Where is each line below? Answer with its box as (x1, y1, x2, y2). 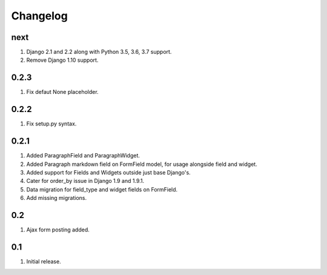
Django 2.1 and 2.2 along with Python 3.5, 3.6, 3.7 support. (26, 48, 172, 56)
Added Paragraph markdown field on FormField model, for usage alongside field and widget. (26, 161, 257, 168)
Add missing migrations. (26, 194, 87, 202)
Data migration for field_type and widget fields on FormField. (26, 185, 178, 193)
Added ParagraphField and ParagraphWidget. (26, 152, 140, 159)
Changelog (11, 9, 68, 22)
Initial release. (26, 257, 61, 265)
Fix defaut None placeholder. (26, 88, 99, 96)
